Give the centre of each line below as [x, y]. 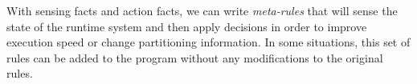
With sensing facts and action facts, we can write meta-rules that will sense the [202, 10]
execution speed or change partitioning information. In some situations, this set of [208, 42]
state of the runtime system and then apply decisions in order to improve [187, 26]
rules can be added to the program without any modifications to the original [195, 57]
